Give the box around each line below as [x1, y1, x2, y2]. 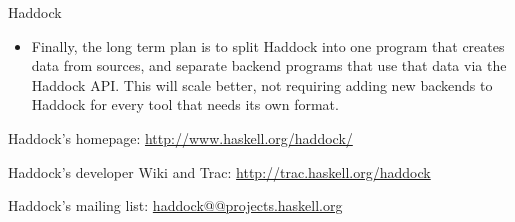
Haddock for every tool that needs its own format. [31, 94, 339, 115]
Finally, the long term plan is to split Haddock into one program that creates [31, 35, 505, 56]
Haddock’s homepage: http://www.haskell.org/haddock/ [8, 127, 353, 148]
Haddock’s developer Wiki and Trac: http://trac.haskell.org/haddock [8, 161, 431, 182]
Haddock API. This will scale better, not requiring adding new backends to [31, 74, 493, 95]
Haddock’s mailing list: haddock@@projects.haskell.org [8, 195, 343, 216]
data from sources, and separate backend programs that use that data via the [31, 55, 507, 76]
